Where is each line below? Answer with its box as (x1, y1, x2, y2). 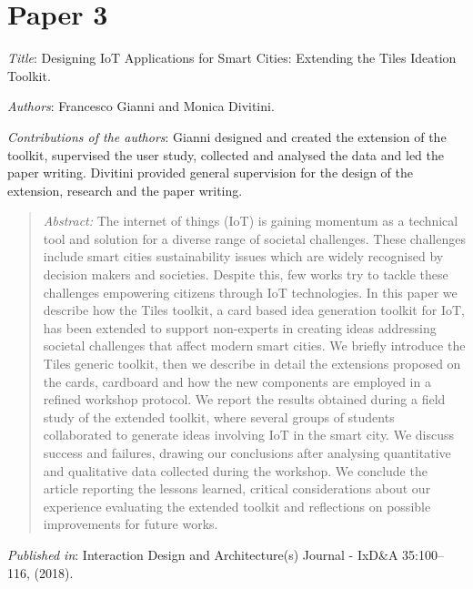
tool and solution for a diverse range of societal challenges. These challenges (43, 228, 466, 248)
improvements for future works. (43, 514, 218, 533)
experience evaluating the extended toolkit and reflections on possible (43, 496, 431, 515)
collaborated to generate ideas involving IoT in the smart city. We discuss (43, 425, 455, 444)
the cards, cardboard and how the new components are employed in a (43, 371, 431, 391)
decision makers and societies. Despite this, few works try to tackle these (43, 265, 448, 284)
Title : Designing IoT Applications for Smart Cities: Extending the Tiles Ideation (7, 48, 457, 67)
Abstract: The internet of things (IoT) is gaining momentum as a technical (43, 211, 458, 230)
